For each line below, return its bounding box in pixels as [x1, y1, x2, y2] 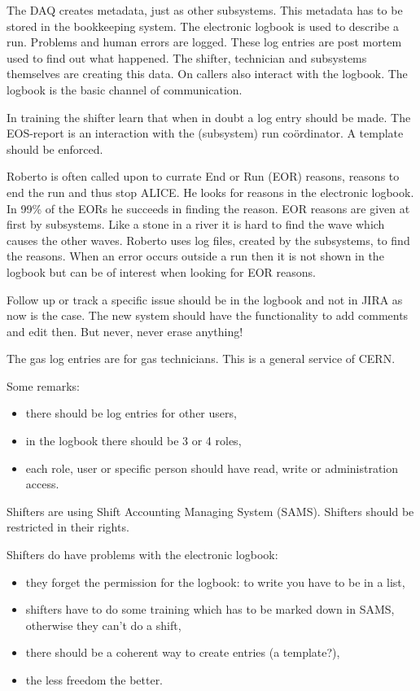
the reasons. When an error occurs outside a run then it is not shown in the [7, 247, 384, 265]
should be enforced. [7, 140, 103, 157]
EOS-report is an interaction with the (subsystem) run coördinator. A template [7, 125, 404, 142]
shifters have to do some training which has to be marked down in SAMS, [25, 601, 395, 618]
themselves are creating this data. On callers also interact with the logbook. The [7, 65, 408, 82]
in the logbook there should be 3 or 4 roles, [25, 432, 242, 449]
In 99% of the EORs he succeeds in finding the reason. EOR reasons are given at [7, 199, 410, 216]
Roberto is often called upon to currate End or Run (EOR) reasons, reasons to [7, 168, 400, 185]
